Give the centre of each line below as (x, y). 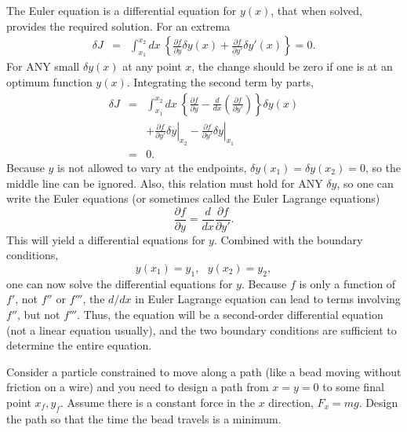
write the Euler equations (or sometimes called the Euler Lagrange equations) (193, 198)
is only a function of (347, 283)
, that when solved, (317, 10)
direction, (291, 402)
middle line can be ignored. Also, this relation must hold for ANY (165, 183)
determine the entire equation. (79, 345)
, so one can (365, 183)
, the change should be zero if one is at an (292, 66)
